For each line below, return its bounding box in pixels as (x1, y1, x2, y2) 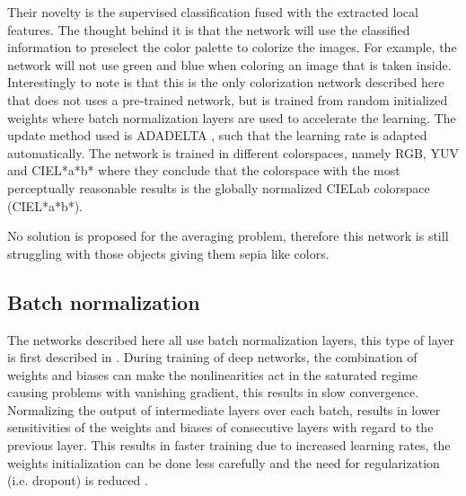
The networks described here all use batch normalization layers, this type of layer (7, 330, 454, 349)
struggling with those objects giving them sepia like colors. (7, 244, 330, 262)
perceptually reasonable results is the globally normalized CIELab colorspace (7, 178, 430, 197)
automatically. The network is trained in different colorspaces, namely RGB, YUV (7, 143, 459, 162)
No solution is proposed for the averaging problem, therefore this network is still (7, 226, 449, 245)
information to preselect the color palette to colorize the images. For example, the (7, 38, 457, 57)
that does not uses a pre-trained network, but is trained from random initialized (7, 90, 448, 109)
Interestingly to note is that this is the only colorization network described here (7, 73, 444, 92)
